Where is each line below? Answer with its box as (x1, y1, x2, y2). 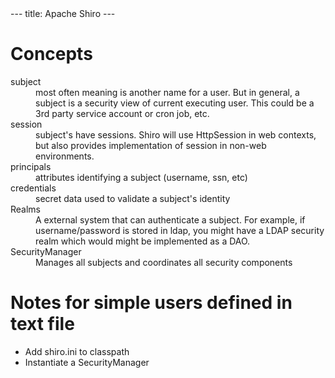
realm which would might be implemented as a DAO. (35, 235, 251, 247)
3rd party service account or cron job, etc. (35, 107, 210, 119)
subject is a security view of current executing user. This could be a (35, 97, 315, 109)
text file (10, 313, 75, 336)
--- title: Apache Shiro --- (10, 8, 116, 19)
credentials (10, 182, 57, 194)
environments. (35, 150, 95, 162)
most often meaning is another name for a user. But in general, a (35, 86, 300, 98)
